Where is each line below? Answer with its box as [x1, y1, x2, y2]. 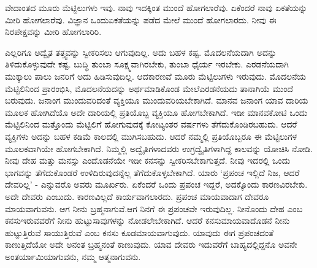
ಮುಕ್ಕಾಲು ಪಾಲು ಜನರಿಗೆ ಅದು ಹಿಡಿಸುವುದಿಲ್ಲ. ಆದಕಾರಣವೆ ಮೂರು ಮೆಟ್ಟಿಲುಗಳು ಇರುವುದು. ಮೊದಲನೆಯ [5, 69, 307, 82]
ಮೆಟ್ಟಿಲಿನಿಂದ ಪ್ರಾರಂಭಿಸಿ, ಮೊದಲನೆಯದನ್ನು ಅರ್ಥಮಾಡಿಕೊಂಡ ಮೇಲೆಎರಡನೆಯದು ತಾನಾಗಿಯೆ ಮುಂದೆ [5, 82, 294, 94]
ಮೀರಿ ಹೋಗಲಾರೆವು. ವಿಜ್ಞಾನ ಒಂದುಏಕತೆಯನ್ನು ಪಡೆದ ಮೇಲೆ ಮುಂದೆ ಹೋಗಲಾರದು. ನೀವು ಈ [5, 13, 277, 26]
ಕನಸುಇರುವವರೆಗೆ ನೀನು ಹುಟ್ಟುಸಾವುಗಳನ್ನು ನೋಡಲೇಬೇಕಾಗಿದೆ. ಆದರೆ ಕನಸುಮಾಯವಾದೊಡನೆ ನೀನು [5, 214, 290, 227]
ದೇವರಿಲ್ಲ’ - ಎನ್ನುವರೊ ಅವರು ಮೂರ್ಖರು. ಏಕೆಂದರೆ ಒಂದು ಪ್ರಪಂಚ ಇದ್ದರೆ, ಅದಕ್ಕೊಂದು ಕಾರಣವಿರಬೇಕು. [5, 178, 308, 191]
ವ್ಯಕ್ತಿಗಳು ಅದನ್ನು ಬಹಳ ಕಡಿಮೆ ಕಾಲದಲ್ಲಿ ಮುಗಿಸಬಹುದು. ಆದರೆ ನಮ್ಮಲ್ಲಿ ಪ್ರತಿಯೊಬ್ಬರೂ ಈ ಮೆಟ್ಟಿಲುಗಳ [5, 129, 297, 142]
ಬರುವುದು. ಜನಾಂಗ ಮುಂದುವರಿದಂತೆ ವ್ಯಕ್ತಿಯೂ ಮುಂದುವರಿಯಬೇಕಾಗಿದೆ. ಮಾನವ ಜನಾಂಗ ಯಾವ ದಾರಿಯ [5, 94, 308, 107]
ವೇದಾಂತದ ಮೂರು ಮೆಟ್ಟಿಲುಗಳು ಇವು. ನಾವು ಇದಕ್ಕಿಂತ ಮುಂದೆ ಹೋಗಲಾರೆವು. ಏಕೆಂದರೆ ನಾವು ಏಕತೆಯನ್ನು [5, 1, 308, 13]
